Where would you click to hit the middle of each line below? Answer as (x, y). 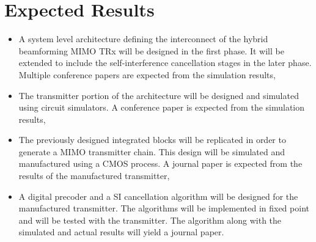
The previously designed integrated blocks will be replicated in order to (152, 140)
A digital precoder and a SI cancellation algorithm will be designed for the (158, 196)
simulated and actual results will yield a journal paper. (121, 232)
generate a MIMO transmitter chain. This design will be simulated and (152, 151)
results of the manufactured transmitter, (94, 176)
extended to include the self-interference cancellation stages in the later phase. (165, 63)
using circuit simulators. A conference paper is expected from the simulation (162, 107)
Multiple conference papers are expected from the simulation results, (147, 74)
